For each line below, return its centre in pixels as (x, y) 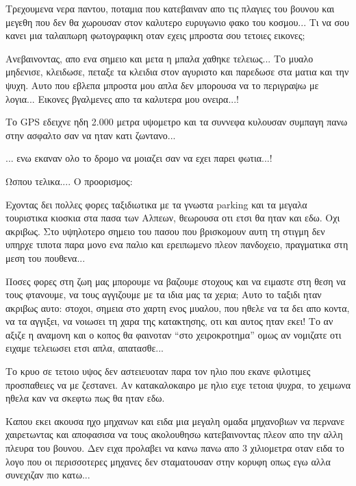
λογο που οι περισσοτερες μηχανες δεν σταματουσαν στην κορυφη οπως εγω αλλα (168, 461)
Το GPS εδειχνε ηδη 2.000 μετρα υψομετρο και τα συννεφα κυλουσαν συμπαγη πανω (177, 122)
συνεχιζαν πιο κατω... (48, 475)
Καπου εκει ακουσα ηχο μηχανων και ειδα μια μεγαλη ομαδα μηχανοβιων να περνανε (175, 421)
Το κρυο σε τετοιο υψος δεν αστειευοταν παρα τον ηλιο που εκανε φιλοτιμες (158, 371)
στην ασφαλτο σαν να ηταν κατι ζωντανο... (91, 135)
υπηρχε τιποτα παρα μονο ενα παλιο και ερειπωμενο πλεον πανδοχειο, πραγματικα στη (177, 244)
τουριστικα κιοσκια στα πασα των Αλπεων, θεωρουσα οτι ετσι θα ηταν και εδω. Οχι (173, 218)
